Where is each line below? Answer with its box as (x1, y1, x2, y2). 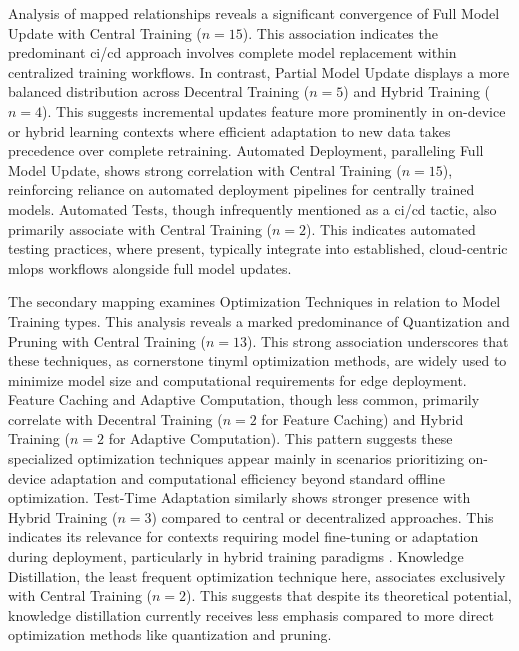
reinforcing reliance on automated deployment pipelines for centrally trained (8, 179, 475, 200)
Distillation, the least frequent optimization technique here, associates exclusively (8, 565, 506, 586)
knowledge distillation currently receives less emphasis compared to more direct (8, 604, 494, 625)
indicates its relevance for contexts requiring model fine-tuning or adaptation (8, 526, 479, 547)
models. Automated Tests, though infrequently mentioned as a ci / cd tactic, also (8, 198, 497, 219)
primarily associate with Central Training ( (8, 218, 272, 239)
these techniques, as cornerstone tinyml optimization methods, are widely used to (8, 350, 507, 371)
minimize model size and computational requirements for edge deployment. (8, 369, 467, 390)
